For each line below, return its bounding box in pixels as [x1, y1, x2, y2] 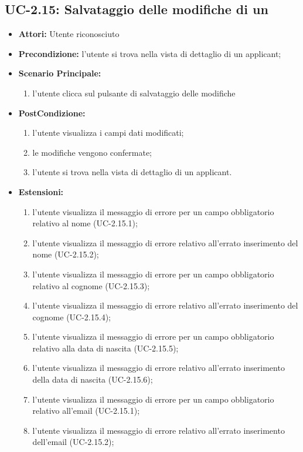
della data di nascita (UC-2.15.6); [32, 373, 153, 386]
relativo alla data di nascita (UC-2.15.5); [32, 341, 179, 354]
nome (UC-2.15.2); [32, 248, 99, 260]
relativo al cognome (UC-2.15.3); [32, 279, 150, 292]
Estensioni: [18, 185, 64, 197]
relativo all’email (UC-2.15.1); [32, 404, 140, 417]
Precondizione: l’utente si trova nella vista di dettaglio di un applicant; [18, 47, 281, 59]
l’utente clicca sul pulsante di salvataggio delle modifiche [32, 86, 236, 99]
